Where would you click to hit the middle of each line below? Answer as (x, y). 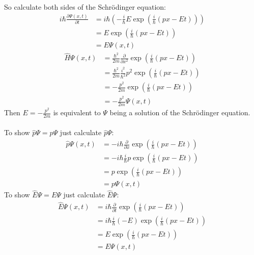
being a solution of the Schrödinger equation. (180, 112)
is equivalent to (77, 112)
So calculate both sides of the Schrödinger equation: (85, 7)
